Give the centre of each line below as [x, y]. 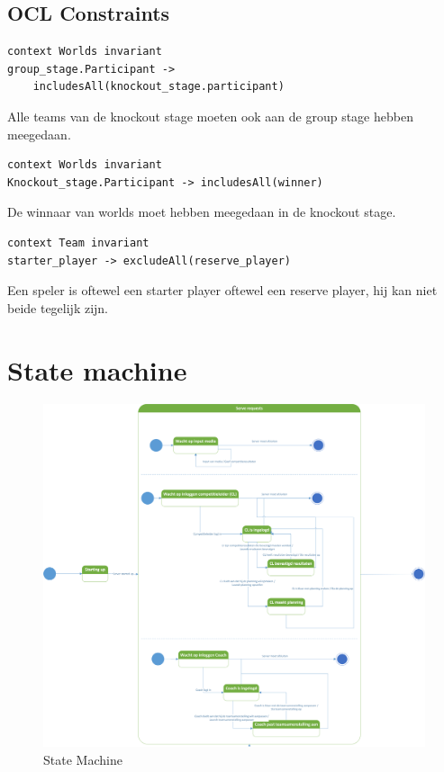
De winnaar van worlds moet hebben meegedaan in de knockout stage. [202, 212]
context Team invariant [78, 242]
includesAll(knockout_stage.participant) [159, 87]
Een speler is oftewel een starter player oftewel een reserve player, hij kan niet [222, 290]
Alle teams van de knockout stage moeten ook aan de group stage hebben [210, 116]
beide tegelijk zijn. [58, 307]
